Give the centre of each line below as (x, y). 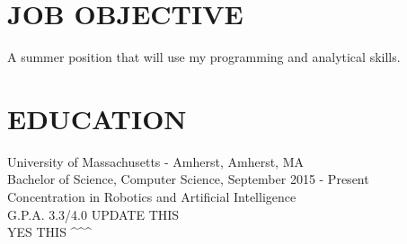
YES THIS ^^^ (49, 232)
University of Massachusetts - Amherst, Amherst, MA (156, 161)
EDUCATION (97, 118)
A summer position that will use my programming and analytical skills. (204, 57)
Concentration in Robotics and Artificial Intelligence (152, 197)
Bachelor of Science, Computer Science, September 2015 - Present (188, 179)
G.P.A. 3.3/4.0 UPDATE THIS (93, 214)
